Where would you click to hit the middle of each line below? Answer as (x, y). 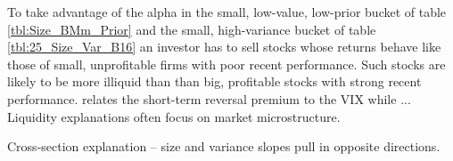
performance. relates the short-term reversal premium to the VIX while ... (209, 98)
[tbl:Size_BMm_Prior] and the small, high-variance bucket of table (192, 29)
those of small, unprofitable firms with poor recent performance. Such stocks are (226, 64)
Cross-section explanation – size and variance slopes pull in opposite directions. (224, 146)
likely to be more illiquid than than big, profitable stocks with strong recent (214, 81)
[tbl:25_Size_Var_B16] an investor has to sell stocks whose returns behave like (224, 47)
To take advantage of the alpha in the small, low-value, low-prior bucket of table (227, 12)
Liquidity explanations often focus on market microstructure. (174, 116)
